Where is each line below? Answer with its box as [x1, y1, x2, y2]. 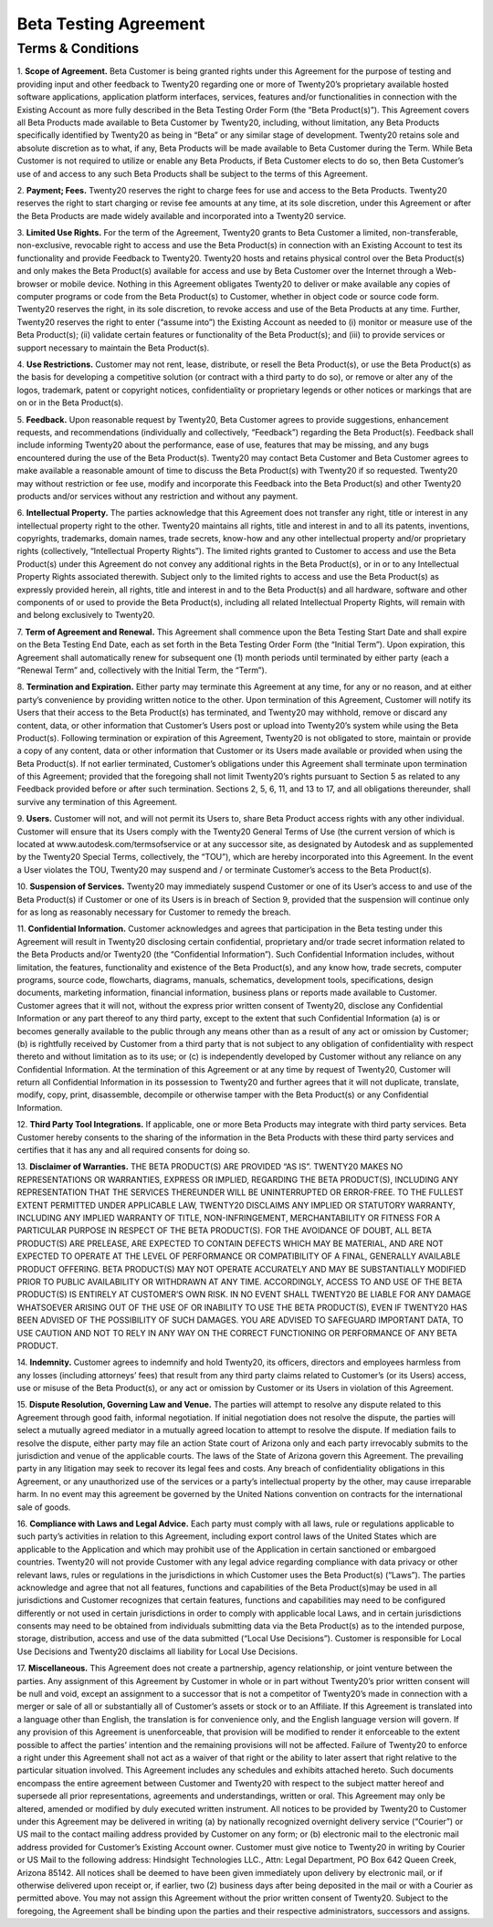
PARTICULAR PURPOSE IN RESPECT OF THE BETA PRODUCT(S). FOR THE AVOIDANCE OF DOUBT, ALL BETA [16, 1225, 433, 1236]
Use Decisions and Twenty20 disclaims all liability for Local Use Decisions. [16, 1646, 299, 1657]
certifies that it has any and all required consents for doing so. [16, 1145, 251, 1156]
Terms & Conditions [16, 40, 140, 57]
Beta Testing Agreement [16, 14, 205, 34]
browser [16, 278, 49, 289]
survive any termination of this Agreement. [16, 796, 178, 807]
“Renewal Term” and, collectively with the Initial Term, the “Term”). [16, 665, 267, 675]
